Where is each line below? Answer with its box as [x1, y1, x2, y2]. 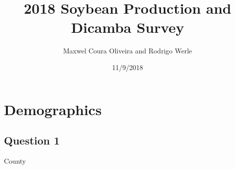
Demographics [4, 99, 102, 119]
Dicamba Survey [71, 17, 184, 37]
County [4, 155, 26, 166]
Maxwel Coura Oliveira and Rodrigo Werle [63, 46, 192, 56]
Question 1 [4, 133, 60, 148]
